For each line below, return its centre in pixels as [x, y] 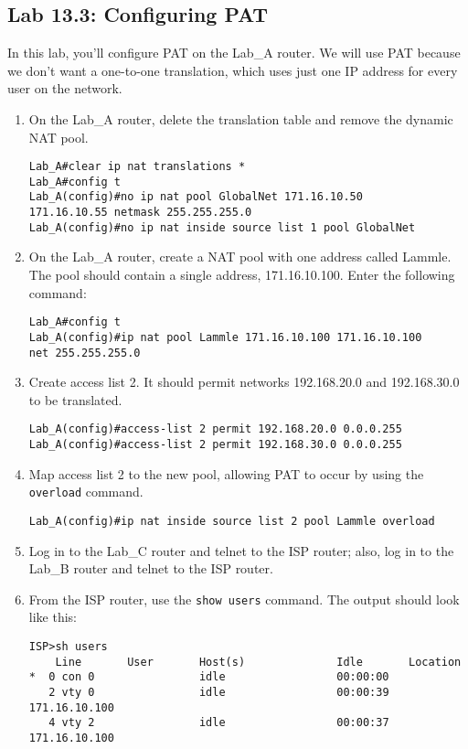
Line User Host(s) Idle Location [258, 662]
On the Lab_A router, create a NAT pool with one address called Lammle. [240, 257]
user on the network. [65, 88]
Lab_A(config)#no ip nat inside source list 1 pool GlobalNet [222, 227]
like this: [53, 617]
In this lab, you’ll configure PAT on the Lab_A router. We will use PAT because [234, 53]
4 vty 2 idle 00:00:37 [219, 723]
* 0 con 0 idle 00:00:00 [209, 677]
